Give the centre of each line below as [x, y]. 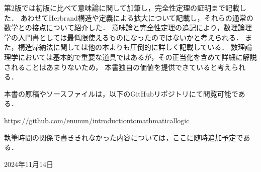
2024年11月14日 [29, 164]
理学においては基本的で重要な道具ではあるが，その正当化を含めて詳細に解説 [130, 57]
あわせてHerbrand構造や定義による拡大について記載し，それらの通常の [137, 17]
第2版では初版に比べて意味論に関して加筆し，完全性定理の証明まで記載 [122, 8]
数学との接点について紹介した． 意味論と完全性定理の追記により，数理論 [124, 27]
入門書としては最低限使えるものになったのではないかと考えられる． [130, 37]
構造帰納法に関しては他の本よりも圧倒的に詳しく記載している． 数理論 [135, 47]
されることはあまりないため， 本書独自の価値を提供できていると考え [118, 67]
